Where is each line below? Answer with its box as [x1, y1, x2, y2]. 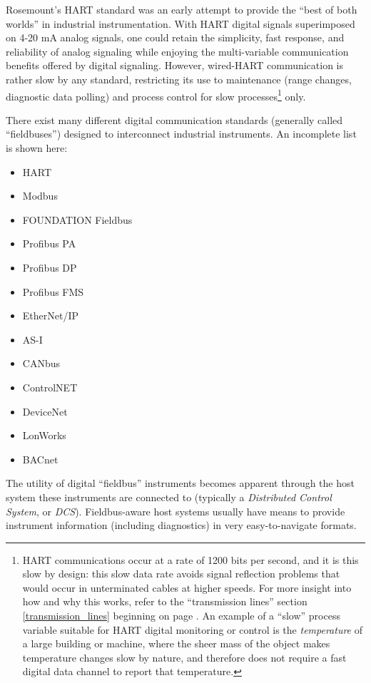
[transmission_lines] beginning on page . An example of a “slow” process [22, 608, 340, 623]
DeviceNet [22, 404, 68, 418]
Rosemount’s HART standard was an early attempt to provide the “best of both [6, 2, 357, 16]
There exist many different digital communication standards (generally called [6, 112, 343, 127]
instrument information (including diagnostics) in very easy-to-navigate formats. [6, 518, 357, 533]
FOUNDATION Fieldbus [22, 212, 133, 227]
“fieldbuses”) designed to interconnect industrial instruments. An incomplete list [6, 126, 357, 141]
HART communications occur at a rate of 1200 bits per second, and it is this [22, 552, 359, 567]
